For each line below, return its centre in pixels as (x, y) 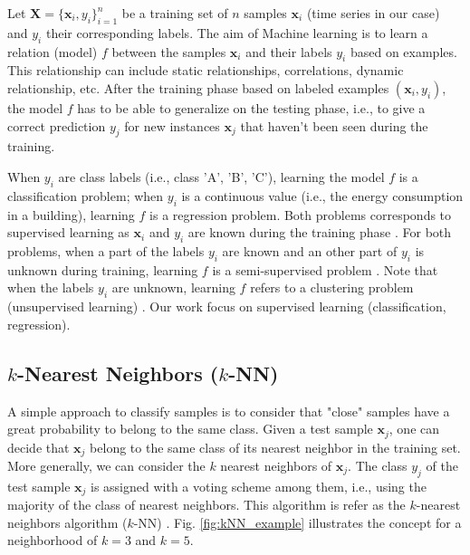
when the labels (51, 287)
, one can (414, 429)
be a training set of (175, 13)
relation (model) (53, 51)
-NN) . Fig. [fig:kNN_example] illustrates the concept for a (297, 522)
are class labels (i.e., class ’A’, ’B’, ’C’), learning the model (221, 176)
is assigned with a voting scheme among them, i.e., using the (259, 486)
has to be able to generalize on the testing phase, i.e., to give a (251, 107)
